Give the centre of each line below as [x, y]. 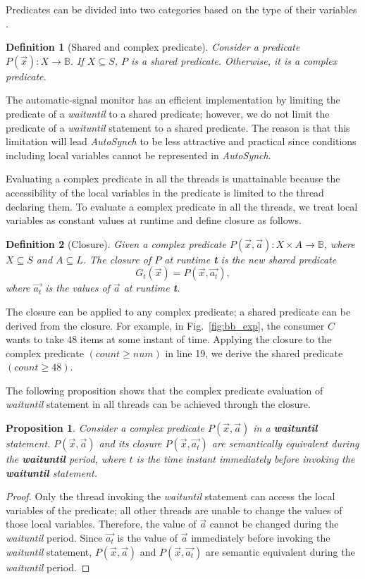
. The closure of [117, 259]
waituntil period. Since [54, 538]
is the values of [78, 288]
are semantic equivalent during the [280, 551]
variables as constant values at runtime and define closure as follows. [154, 220]
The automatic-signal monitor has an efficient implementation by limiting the [173, 100]
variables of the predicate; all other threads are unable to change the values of [174, 510]
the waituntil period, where [66, 459]
